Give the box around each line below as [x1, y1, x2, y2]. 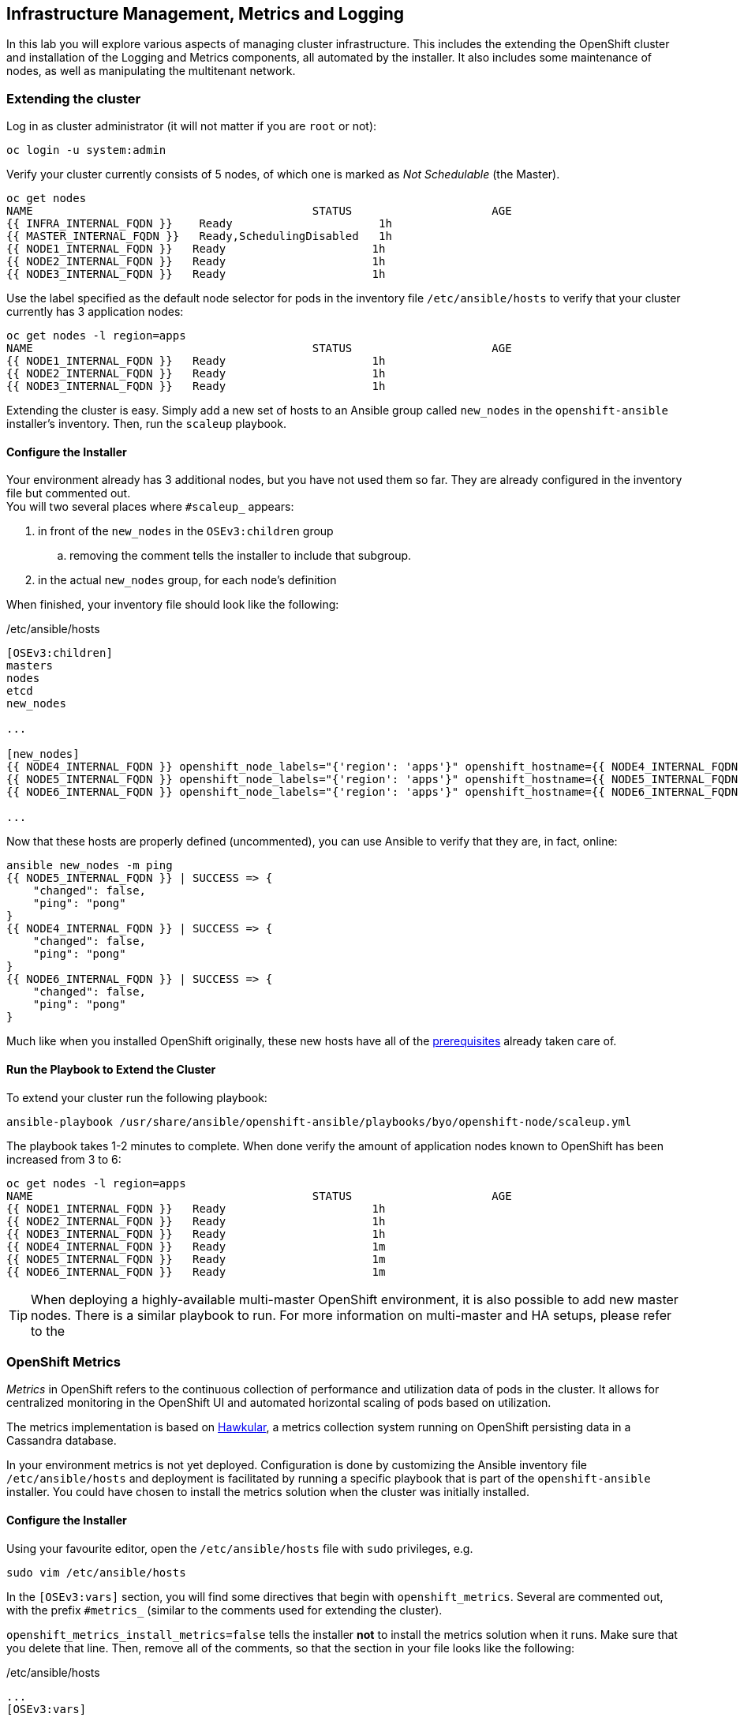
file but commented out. [6, 486, 131, 501]
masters [6, 659, 54, 673]
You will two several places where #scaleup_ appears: [6, 500, 294, 514]
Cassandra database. [6, 1434, 117, 1448]
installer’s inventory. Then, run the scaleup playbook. [6, 417, 286, 431]
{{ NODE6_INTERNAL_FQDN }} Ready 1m [6, 1265, 386, 1278]
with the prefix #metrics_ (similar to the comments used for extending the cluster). [6, 1603, 443, 1617]
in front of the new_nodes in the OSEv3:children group [38, 524, 334, 538]
